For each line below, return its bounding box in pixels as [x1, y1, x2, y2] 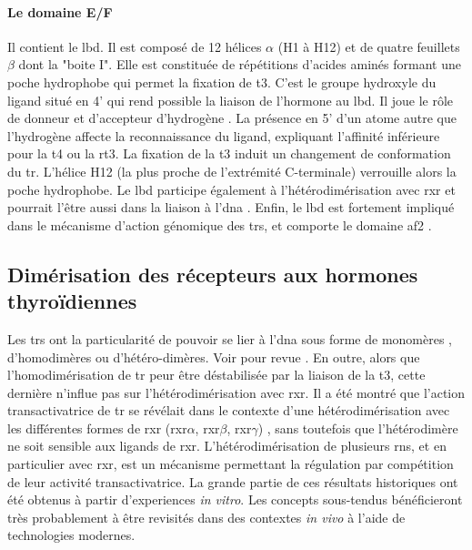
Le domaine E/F [7, 2, 113, 21]
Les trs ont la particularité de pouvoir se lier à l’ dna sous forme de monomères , [7, 329, 452, 348]
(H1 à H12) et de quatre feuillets [277, 36, 460, 56]
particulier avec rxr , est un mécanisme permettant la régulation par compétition [7, 454, 454, 474]
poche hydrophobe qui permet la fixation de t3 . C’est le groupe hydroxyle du [7, 72, 437, 91]
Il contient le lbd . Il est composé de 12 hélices [7, 36, 262, 56]
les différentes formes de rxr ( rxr [7, 418, 187, 437]
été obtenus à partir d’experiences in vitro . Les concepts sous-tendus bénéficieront [7, 490, 463, 509]
